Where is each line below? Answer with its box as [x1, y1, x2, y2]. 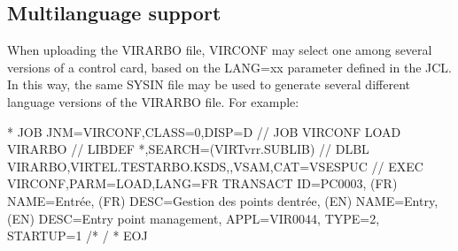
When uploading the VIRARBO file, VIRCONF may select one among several [7, 41, 432, 59]
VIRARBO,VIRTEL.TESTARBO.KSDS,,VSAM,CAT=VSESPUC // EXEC [7, 156, 423, 175]
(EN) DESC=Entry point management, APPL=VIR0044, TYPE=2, [7, 209, 380, 227]
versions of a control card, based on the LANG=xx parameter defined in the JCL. [7, 57, 452, 76]
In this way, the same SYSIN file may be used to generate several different [7, 75, 410, 94]
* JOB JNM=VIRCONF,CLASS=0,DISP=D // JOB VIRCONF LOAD [7, 122, 401, 141]
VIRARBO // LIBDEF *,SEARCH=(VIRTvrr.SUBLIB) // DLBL [7, 140, 369, 158]
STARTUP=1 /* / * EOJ [7, 226, 148, 245]
